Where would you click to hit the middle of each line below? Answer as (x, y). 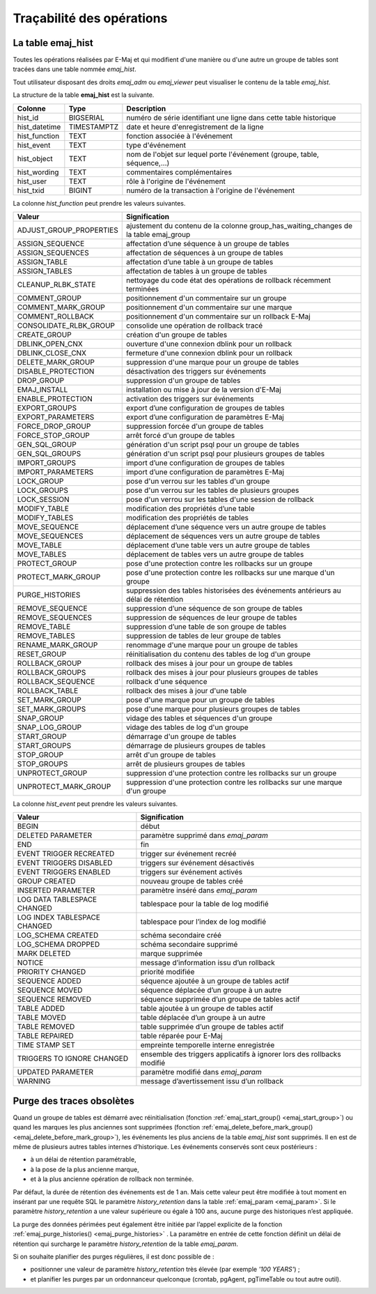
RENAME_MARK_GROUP (57, 645)
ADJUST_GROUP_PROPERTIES (68, 230)
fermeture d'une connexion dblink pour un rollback (209, 353)
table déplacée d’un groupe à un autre (203, 1018)
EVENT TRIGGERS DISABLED (65, 863)
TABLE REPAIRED (46, 1036)
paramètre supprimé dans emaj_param (204, 835)
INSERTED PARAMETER (56, 890)
